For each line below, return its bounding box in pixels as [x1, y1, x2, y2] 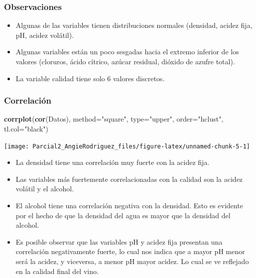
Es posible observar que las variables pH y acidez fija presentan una [15, 236, 223, 247]
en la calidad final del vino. [15, 266, 99, 276]
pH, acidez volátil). [15, 29, 74, 40]
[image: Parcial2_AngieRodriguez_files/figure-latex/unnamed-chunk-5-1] [4, 142, 250, 150]
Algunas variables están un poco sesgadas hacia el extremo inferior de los [15, 46, 239, 57]
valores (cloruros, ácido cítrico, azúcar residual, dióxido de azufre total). [15, 56, 235, 66]
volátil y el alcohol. [15, 183, 74, 194]
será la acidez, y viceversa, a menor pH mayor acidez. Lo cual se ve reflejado [15, 256, 249, 266]
